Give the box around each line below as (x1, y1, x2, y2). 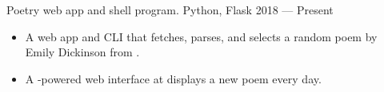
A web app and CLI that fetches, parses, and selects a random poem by (25, 28, 378, 44)
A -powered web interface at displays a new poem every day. (25, 70, 322, 86)
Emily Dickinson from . (25, 44, 140, 60)
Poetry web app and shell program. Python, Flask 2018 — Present (6, 2, 334, 17)
